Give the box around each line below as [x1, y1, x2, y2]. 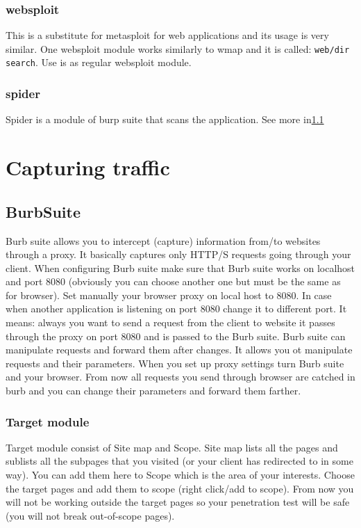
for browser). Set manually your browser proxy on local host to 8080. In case [6, 287, 332, 302]
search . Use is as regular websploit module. [6, 55, 192, 70]
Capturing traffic [6, 153, 170, 182]
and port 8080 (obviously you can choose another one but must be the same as [6, 274, 341, 289]
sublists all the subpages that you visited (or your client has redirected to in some [6, 454, 353, 468]
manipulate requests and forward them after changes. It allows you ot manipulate [6, 342, 353, 357]
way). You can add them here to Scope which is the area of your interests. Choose [6, 467, 355, 482]
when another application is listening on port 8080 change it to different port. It [6, 301, 347, 316]
